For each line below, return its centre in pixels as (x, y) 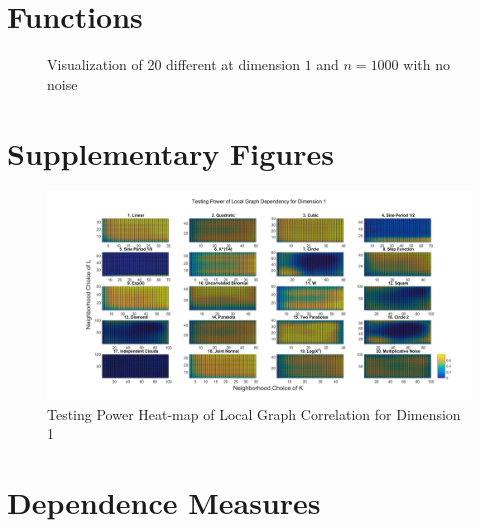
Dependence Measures (164, 502)
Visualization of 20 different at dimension (173, 64)
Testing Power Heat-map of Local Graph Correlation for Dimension (254, 413)
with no (426, 64)
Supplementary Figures (170, 152)
